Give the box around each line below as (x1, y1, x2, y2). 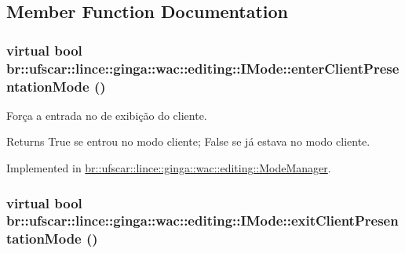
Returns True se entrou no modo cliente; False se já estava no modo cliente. (6, 133, 370, 150)
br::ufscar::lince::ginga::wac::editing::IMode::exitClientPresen (6, 211, 399, 230)
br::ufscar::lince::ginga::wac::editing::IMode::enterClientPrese (6, 58, 400, 78)
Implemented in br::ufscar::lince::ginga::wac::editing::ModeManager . (6, 160, 331, 176)
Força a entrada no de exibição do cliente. (6, 107, 207, 123)
